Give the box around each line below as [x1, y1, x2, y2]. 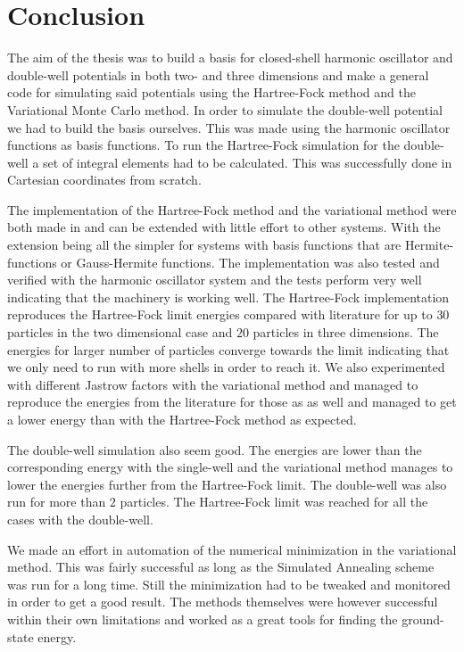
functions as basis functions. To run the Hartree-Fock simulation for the [7, 136, 400, 154]
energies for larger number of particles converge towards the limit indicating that [7, 340, 450, 359]
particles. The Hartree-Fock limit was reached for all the [120, 492, 428, 511]
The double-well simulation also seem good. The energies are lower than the [7, 440, 422, 458]
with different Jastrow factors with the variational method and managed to [7, 375, 418, 393]
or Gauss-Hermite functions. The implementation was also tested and [61, 252, 440, 271]
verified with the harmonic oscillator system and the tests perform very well [7, 270, 422, 289]
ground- [402, 609, 444, 628]
